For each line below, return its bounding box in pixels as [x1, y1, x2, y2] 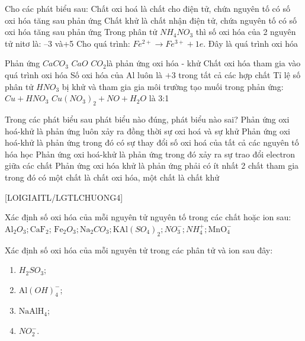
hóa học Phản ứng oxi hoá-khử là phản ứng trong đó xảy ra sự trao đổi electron [5, 147, 296, 160]
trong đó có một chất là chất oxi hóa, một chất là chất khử [5, 170, 220, 183]
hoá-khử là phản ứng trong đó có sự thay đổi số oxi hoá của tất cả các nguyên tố [5, 136, 299, 149]
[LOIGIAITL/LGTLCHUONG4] [5, 191, 123, 203]
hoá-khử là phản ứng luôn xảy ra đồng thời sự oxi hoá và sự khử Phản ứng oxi [5, 124, 290, 137]
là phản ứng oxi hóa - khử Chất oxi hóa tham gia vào [106, 57, 301, 69]
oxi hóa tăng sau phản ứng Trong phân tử [5, 25, 158, 38]
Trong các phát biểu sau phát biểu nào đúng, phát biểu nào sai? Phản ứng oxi [5, 112, 290, 125]
